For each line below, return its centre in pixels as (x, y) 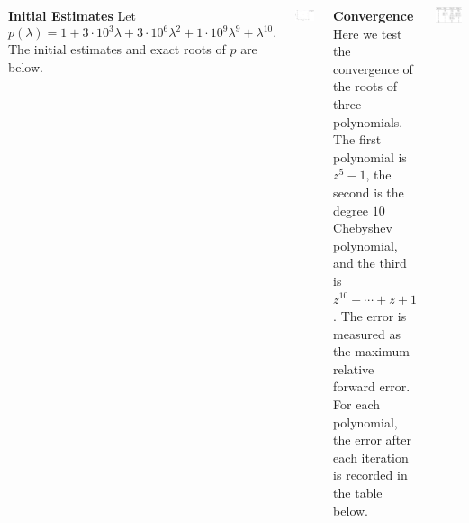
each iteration (371, 457)
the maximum (371, 351)
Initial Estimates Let (72, 15)
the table (358, 493)
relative (354, 368)
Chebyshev (363, 228)
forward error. (372, 386)
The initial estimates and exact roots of (117, 49)
